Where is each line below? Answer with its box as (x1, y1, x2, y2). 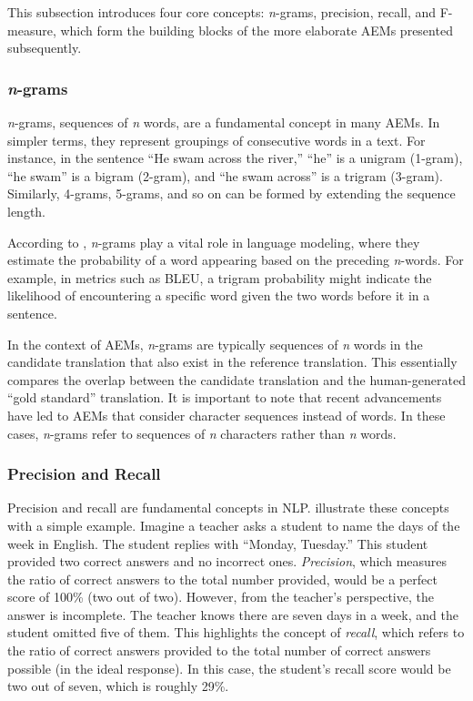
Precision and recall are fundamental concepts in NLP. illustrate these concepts (7, 498, 449, 517)
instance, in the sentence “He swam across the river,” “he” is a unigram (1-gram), (7, 148, 463, 168)
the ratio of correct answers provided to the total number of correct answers (7, 641, 431, 660)
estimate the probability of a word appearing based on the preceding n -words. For (7, 250, 464, 269)
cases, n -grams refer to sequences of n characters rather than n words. (7, 423, 397, 442)
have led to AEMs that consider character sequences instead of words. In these (7, 405, 446, 424)
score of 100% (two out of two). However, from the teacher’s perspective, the (7, 587, 434, 606)
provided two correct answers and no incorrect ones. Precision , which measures (7, 552, 448, 571)
